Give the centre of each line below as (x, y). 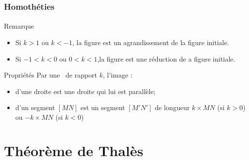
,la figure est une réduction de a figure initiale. (166, 58)
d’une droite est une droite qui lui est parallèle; (85, 91)
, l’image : (118, 75)
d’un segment (35, 107)
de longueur (172, 107)
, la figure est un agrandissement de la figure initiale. (151, 42)
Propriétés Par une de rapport (51, 75)
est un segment (103, 107)
